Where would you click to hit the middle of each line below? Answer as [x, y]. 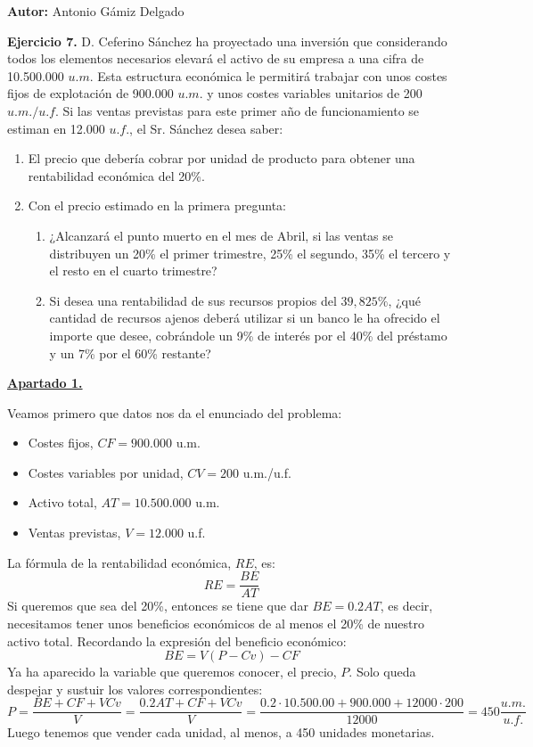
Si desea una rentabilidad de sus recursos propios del [193, 300]
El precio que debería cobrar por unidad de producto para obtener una [221, 158]
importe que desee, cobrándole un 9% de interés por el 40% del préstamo [248, 335]
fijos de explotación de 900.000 [90, 93]
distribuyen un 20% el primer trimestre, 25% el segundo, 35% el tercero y [250, 253]
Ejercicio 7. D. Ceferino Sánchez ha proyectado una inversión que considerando [227, 41]
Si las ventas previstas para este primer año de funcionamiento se [241, 110]
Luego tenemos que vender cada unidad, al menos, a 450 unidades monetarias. [221, 732]
